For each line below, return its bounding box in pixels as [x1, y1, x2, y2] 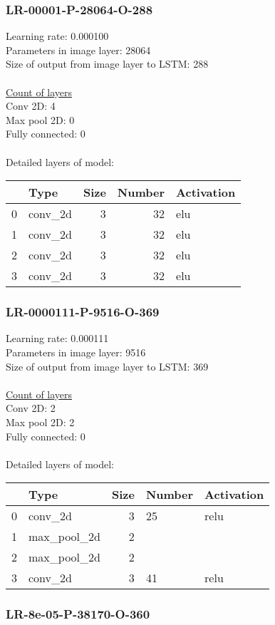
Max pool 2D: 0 [6, 112, 75, 127]
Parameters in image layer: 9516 [6, 344, 146, 359]
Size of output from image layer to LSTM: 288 [6, 56, 209, 71]
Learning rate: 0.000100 [6, 29, 109, 43]
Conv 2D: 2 [6, 401, 56, 415]
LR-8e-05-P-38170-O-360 [6, 605, 150, 623]
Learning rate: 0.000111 [6, 331, 109, 346]
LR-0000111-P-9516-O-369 [6, 303, 160, 321]
